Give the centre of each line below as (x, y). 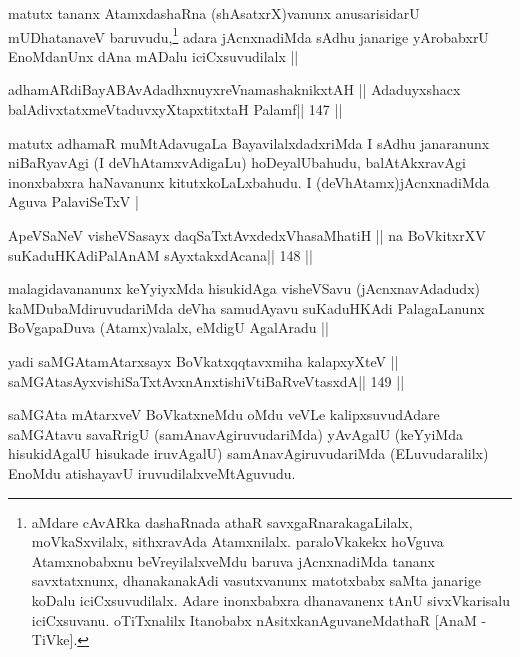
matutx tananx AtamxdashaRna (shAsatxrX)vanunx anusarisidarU (214, 13)
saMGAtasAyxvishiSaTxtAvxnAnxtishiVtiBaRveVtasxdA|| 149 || (206, 380)
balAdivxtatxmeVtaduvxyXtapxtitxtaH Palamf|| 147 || (175, 109)
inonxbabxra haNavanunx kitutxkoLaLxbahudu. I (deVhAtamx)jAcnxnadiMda (249, 181)
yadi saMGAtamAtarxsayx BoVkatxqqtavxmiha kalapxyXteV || (203, 360)
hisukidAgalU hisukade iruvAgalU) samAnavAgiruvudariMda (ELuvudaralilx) (248, 453)
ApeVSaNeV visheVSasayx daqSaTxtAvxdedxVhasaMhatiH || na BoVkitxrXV (247, 235)
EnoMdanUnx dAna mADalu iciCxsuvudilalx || (153, 55)
